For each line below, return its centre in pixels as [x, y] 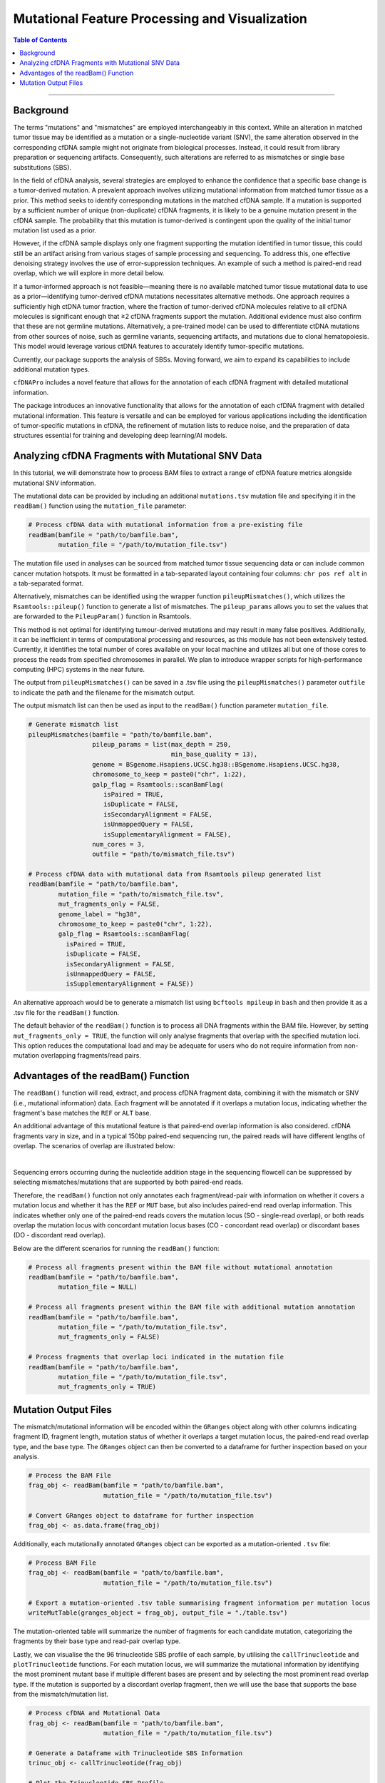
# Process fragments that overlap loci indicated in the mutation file [156, 1357]
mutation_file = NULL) [98, 1287]
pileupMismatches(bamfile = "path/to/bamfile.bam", [120, 734]
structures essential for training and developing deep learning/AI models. [120, 436]
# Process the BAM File [70, 1476]
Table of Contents [40, 40]
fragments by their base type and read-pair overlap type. [97, 1641]
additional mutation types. [51, 369]
